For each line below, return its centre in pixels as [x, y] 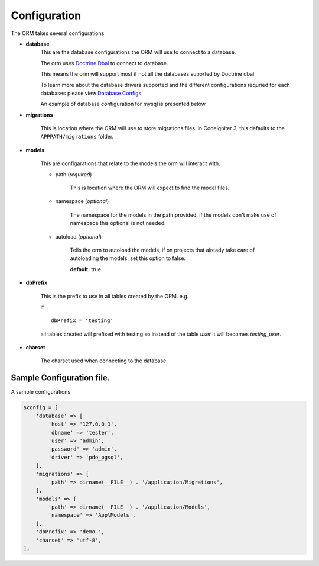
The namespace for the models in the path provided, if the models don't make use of [173, 215]
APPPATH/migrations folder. [77, 137]
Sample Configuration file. [61, 378]
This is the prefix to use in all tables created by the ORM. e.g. [115, 296]
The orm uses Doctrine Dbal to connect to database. [104, 63]
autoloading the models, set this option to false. [128, 258]
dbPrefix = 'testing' [82, 321]
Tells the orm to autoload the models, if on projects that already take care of [162, 250]
